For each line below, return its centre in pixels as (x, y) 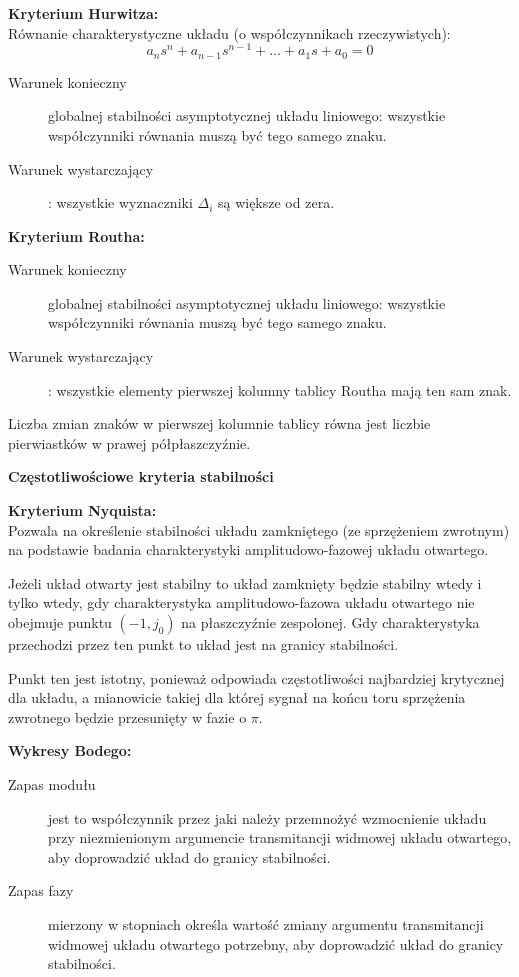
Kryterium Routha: (76, 235)
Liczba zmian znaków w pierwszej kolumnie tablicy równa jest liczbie (219, 423)
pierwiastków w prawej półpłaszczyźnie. (129, 442)
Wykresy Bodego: (70, 750)
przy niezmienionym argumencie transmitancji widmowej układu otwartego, (280, 837)
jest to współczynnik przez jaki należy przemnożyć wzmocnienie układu (267, 817)
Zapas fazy (41, 890)
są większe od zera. (276, 202)
